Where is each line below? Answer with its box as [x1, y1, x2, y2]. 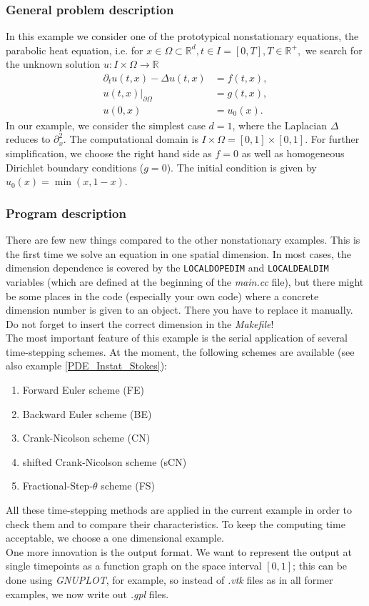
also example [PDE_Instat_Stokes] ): [6, 358, 168, 373]
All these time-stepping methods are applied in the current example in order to [6, 502, 352, 517]
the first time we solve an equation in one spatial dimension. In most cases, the [6, 246, 351, 261]
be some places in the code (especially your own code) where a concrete [6, 288, 319, 303]
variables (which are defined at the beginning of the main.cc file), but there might [6, 274, 364, 289]
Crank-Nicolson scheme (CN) [22, 430, 151, 445]
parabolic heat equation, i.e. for [6, 42, 143, 57]
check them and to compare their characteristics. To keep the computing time [6, 516, 345, 531]
